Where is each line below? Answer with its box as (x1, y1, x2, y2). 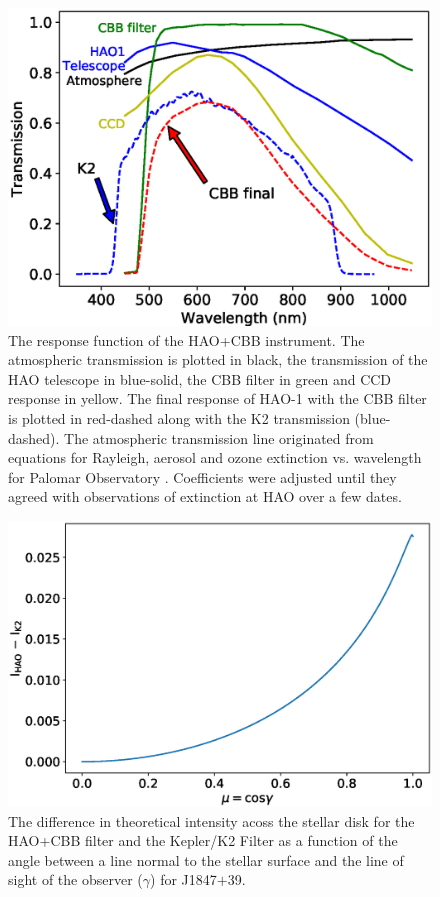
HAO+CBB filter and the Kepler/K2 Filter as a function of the (8, 830, 398, 851)
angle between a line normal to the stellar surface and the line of (8, 849, 404, 870)
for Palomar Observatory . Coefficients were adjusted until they (8, 466, 397, 487)
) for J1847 (150, 869, 217, 890)
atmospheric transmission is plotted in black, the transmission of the (8, 349, 428, 370)
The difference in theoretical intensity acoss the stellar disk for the (8, 810, 415, 831)
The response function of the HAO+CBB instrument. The (8, 329, 365, 350)
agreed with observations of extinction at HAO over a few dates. (8, 486, 402, 507)
